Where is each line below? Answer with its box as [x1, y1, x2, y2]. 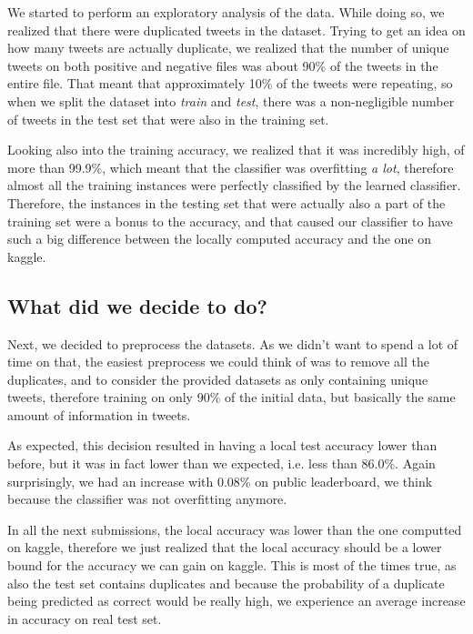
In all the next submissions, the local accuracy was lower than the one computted [7, 519, 462, 538]
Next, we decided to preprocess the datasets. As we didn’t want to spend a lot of [7, 334, 458, 353]
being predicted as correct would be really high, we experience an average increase [7, 591, 466, 610]
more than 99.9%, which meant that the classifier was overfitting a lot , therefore [7, 157, 454, 176]
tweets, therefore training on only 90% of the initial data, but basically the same [7, 387, 456, 407]
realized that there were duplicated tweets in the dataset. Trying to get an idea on [7, 20, 466, 39]
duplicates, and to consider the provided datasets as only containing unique [7, 369, 428, 388]
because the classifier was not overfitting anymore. [7, 489, 287, 508]
